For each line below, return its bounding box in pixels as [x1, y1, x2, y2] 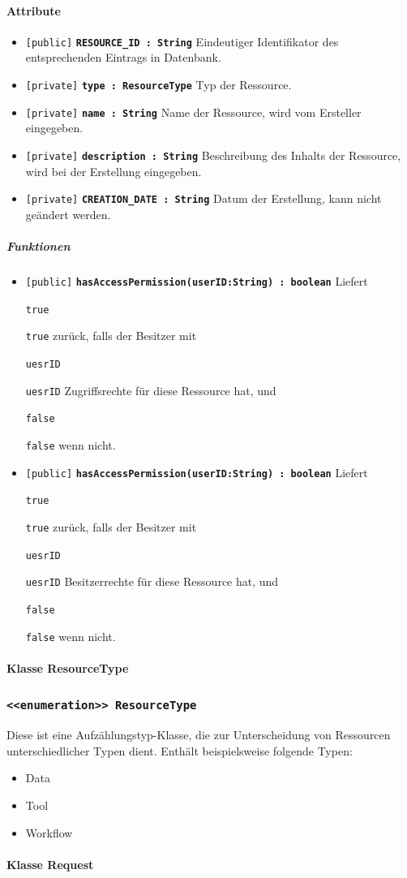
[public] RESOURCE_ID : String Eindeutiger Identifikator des [25, 32, 339, 49]
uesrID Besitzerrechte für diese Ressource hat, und [25, 573, 279, 590]
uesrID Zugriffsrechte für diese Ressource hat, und [25, 381, 276, 398]
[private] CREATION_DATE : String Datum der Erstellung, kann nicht [25, 190, 382, 207]
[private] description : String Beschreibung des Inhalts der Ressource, [25, 146, 401, 163]
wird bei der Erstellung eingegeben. [25, 162, 202, 179]
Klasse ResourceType [6, 659, 129, 676]
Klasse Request [6, 855, 94, 872]
